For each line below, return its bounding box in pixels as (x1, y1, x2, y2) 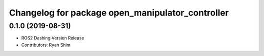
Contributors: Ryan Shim (21, 42, 71, 48)
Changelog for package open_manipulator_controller (9, 7, 229, 18)
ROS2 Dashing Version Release (21, 35, 84, 41)
